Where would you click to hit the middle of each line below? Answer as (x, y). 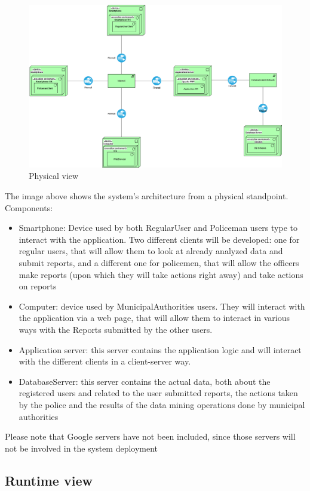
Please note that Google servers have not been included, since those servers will (150, 436)
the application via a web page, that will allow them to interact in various (154, 318)
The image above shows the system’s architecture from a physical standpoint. (147, 196)
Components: (29, 207)
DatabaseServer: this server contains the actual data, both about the (145, 381)
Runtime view (49, 480)
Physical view (54, 176)
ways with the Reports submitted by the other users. (116, 329)
